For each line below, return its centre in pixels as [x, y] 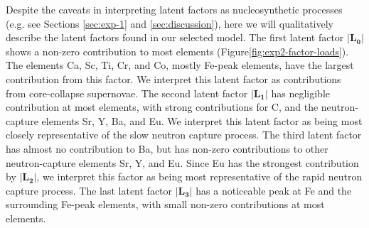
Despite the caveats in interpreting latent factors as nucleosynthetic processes [174, 9]
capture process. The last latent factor [89, 190]
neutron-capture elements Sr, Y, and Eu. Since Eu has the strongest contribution [182, 162]
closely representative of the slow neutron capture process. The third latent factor [184, 135]
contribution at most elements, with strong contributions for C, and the [162, 107]
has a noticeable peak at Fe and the [274, 190]
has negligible [301, 93]
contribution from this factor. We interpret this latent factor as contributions [173, 78]
